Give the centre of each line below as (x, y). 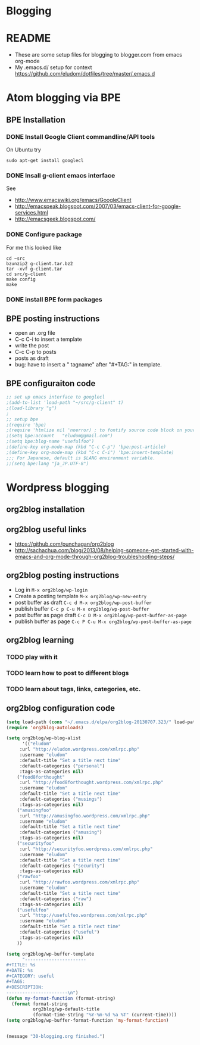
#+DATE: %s (20, 971)
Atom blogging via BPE (63, 98)
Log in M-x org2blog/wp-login (51, 590)
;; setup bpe (22, 419)
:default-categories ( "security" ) (62, 866)
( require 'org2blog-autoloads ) (45, 727)
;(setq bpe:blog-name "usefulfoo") (50, 441)
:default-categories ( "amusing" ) (61, 832)
